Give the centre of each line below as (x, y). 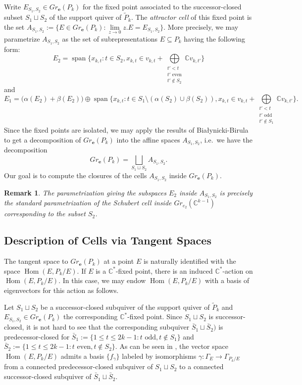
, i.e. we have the (226, 139)
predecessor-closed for (37, 336)
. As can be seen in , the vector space (172, 346)
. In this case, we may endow (102, 280)
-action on (238, 270)
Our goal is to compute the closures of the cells (75, 175)
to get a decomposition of (43, 139)
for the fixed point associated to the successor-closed (162, 6)
